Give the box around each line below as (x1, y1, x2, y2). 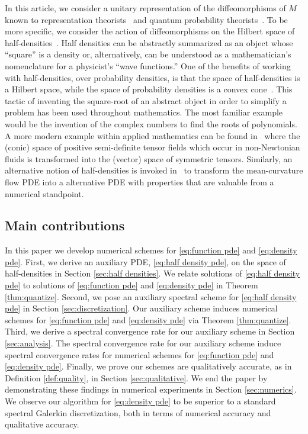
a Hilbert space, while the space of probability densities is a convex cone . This (5, 83, 293, 95)
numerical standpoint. (5, 187, 84, 200)
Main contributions (5, 216, 125, 234)
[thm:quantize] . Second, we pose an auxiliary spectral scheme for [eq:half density (5, 290, 297, 303)
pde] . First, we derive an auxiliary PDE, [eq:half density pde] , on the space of (5, 255, 286, 268)
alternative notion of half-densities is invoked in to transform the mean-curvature (5, 164, 303, 176)
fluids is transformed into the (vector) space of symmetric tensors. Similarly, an (5, 152, 293, 165)
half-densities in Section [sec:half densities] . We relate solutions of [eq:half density (5, 267, 300, 279)
